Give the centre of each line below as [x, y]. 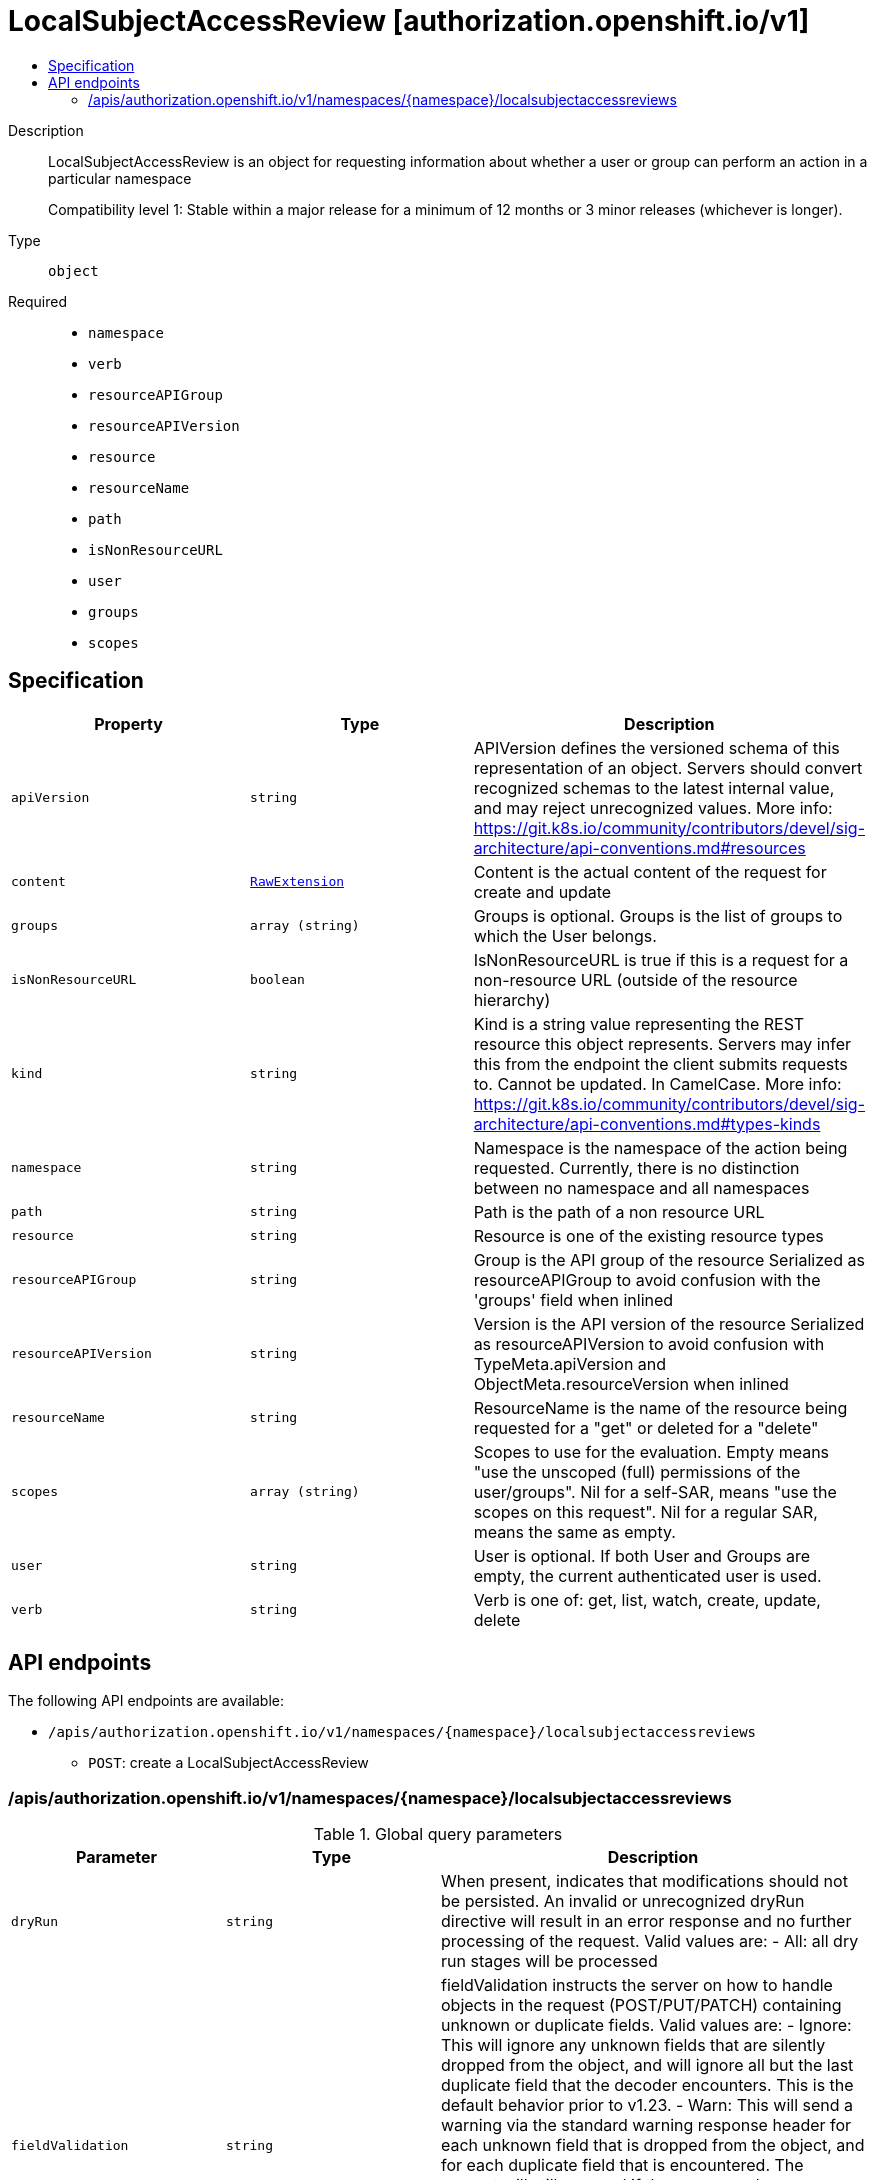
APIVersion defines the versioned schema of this [656, 747]
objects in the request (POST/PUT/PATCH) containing [641, 2005]
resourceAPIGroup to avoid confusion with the [647, 1279]
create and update [542, 891]
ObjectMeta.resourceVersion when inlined [631, 1383]
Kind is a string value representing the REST [639, 1023]
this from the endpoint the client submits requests [660, 1063]
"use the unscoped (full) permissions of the [637, 1471]
